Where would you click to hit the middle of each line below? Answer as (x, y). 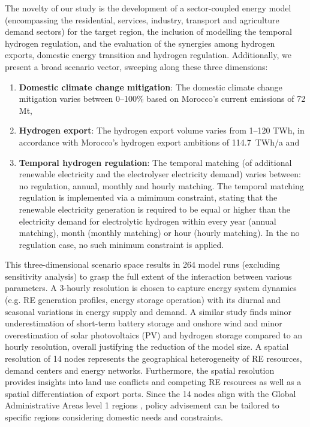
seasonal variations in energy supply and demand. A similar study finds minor (148, 311)
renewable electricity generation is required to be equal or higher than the (155, 209)
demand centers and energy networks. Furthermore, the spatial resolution (140, 370)
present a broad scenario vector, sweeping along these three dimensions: (136, 66)
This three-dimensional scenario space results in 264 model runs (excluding (142, 264)
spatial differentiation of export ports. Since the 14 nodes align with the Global (151, 393)
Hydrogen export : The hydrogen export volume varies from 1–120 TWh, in (162, 130)
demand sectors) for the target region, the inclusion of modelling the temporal (148, 31)
